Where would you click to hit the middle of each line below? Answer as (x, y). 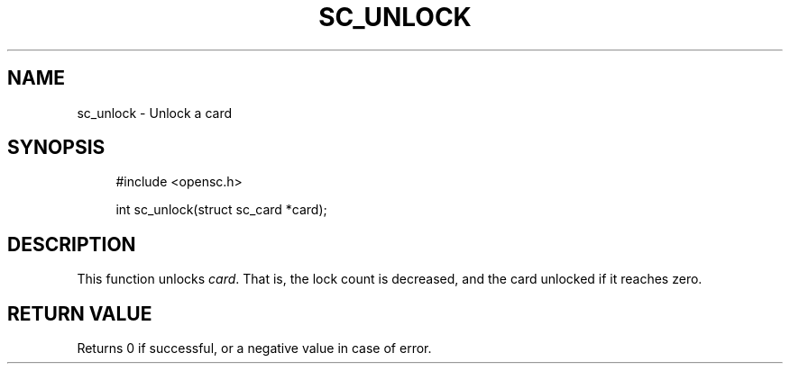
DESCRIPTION (72, 244)
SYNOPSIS (56, 148)
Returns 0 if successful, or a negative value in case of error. (254, 348)
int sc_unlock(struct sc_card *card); (221, 210)
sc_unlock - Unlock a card (154, 113)
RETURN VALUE (80, 313)
